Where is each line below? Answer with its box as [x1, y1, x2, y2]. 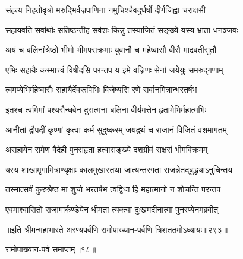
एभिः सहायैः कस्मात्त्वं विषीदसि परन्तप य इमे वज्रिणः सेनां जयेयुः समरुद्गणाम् [5, 63, 223, 75]
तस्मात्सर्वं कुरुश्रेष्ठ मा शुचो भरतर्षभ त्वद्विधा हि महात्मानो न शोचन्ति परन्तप [5, 183, 221, 195]
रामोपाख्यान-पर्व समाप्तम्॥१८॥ [5, 243, 96, 255]
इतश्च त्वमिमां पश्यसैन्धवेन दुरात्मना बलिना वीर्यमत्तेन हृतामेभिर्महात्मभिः [5, 103, 207, 115]
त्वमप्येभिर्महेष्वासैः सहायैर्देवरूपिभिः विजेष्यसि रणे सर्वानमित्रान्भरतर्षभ [5, 83, 197, 96]
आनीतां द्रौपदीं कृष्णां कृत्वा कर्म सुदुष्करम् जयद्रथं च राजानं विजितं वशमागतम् [5, 123, 227, 135]
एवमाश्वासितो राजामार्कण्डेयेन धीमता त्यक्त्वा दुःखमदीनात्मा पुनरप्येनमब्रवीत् [5, 203, 219, 215]
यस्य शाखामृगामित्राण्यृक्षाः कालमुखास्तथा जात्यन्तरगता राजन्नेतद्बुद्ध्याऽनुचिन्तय [5, 163, 233, 175]
